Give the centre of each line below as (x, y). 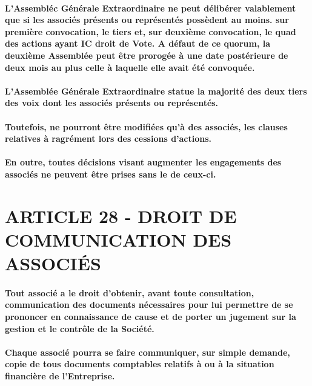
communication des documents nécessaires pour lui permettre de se (149, 304)
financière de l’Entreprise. (60, 376)
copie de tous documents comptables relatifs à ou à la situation (140, 364)
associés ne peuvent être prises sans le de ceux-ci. (111, 174)
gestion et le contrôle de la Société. (80, 328)
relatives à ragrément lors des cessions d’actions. (108, 138)
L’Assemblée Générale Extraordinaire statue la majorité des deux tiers (156, 91)
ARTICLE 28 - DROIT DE (121, 215)
